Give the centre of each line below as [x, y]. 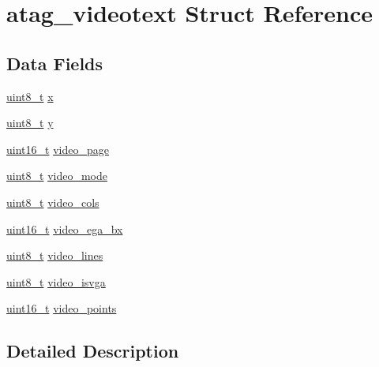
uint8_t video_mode [57, 176]
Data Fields [55, 63]
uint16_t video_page [58, 149]
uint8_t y [30, 123]
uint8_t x [30, 96]
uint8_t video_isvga [56, 281]
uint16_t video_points [62, 308]
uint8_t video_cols [53, 202]
